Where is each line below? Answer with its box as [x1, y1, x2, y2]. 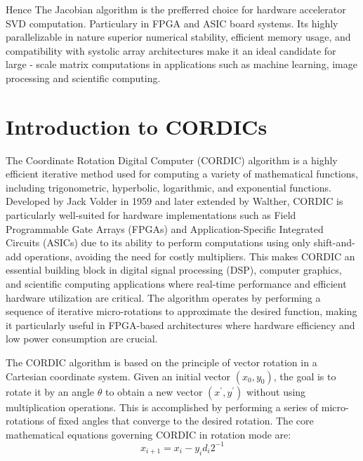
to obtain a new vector [105, 384, 203, 399]
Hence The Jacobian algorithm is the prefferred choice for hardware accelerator [6, 2, 346, 16]
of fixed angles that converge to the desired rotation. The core [47, 413, 314, 428]
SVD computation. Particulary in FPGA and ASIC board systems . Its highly [6, 15, 338, 30]
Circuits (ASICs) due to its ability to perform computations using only [6, 235, 311, 250]
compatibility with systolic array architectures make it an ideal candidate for [6, 43, 336, 58]
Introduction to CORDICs [6, 112, 268, 140]
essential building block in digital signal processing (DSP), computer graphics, [6, 262, 342, 277]
